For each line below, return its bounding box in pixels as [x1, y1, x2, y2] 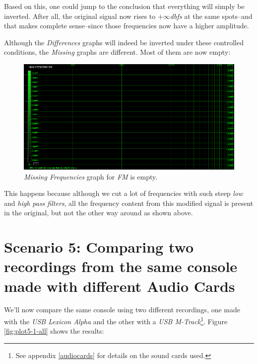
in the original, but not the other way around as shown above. [4, 207, 193, 218]
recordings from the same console [4, 256, 238, 276]
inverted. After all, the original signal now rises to [4, 10, 156, 21]
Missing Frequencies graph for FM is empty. [24, 171, 158, 182]
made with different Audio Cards [4, 275, 235, 296]
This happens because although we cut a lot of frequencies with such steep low [4, 188, 243, 198]
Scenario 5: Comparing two [4, 237, 194, 257]
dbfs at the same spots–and [170, 10, 253, 21]
